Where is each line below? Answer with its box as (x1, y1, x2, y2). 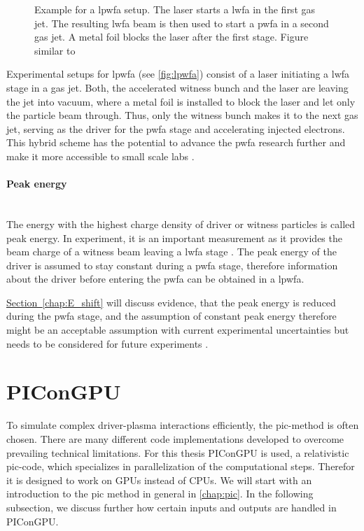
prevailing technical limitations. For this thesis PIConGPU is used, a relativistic (6, 445, 349, 460)
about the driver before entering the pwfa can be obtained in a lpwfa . (6, 271, 304, 286)
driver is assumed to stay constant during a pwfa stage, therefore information (6, 257, 338, 272)
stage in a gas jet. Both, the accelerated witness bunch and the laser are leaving (6, 80, 349, 94)
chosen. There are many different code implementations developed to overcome (6, 431, 344, 446)
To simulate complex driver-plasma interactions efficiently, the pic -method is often (6, 418, 359, 432)
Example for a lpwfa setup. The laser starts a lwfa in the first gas (34, 2, 316, 16)
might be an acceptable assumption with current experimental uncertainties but (6, 323, 349, 337)
